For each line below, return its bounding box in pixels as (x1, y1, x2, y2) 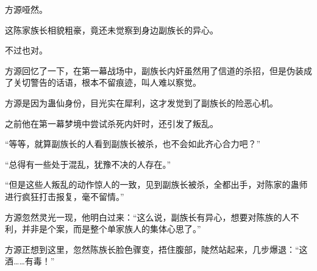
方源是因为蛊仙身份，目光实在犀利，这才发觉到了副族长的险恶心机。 (5, 96, 278, 109)
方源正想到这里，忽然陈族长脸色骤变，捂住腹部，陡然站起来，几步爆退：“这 (5, 242, 308, 255)
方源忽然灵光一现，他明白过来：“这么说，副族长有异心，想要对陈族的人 (5, 210, 291, 223)
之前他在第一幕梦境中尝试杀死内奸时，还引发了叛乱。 (5, 117, 218, 129)
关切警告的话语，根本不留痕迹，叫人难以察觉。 (13, 76, 201, 89)
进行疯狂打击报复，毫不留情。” (5, 190, 124, 202)
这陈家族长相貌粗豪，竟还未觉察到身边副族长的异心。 (5, 23, 218, 36)
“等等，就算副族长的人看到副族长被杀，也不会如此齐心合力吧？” (5, 137, 261, 150)
